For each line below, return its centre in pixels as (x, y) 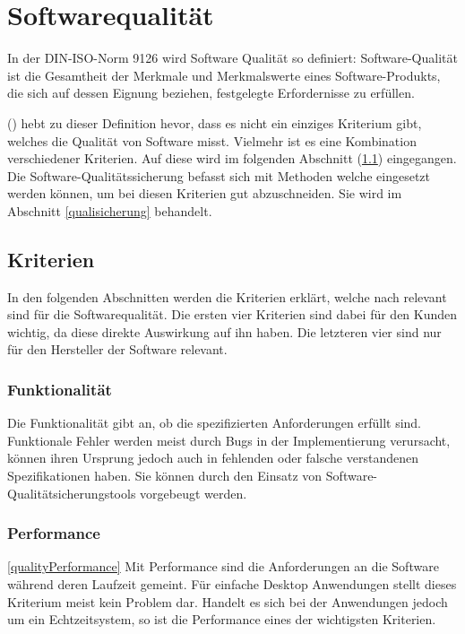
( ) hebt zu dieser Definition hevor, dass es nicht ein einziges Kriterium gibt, (215, 122)
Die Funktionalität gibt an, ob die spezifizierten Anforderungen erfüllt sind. (215, 423)
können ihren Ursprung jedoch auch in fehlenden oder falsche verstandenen (213, 458)
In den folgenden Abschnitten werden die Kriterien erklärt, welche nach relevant (227, 296)
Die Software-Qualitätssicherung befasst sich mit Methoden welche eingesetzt (219, 175)
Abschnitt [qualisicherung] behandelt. (110, 210)
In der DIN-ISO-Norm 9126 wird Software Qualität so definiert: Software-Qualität (232, 58)
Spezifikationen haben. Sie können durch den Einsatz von (165, 476)
